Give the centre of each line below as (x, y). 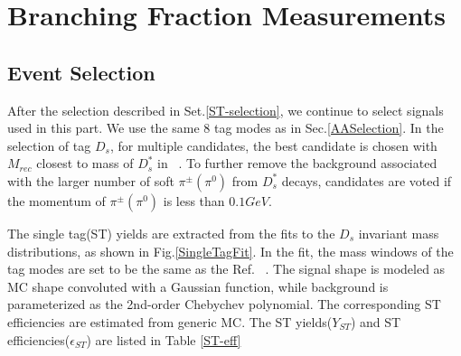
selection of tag (49, 145)
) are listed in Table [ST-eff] (164, 339)
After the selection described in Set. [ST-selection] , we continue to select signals (226, 110)
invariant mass (399, 233)
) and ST (376, 321)
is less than (194, 200)
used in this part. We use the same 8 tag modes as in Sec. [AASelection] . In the (226, 128)
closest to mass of (85, 163)
